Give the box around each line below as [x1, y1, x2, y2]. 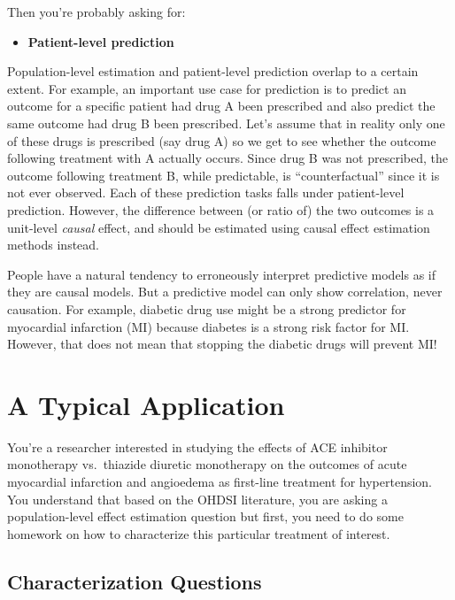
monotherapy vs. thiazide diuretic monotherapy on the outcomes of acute [7, 455, 407, 473]
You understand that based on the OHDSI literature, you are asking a [7, 489, 388, 508]
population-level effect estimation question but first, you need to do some [7, 507, 404, 526]
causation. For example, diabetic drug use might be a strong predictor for [7, 299, 406, 318]
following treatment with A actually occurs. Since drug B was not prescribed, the [7, 149, 449, 167]
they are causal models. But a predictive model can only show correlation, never [7, 282, 443, 301]
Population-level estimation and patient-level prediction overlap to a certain [7, 62, 419, 81]
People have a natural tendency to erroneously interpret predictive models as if [7, 265, 436, 283]
